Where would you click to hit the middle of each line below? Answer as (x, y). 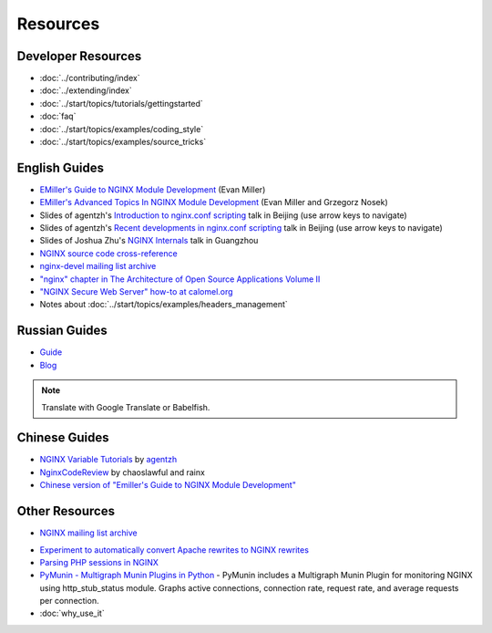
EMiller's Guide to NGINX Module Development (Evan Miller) (153, 189)
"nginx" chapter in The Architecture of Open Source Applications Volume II (180, 279)
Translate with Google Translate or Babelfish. (126, 407)
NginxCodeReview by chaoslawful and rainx (122, 472)
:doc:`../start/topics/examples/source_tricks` (123, 142)
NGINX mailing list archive (88, 533)
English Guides (61, 167)
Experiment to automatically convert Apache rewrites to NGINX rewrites (174, 550)
